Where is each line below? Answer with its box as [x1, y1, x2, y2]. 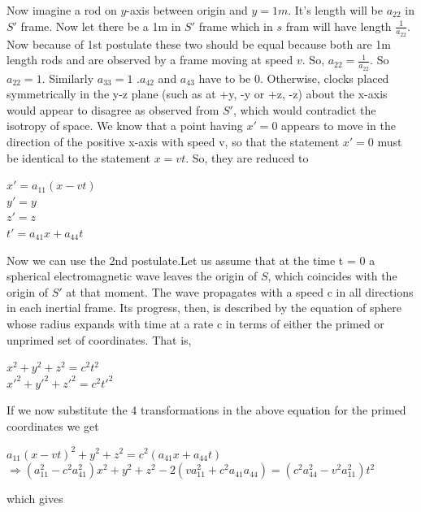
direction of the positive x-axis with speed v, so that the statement [7, 133, 340, 150]
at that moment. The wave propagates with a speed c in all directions [66, 283, 414, 300]
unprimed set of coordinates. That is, [7, 331, 192, 348]
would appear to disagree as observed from [7, 101, 219, 118]
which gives [7, 490, 63, 507]
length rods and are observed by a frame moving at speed [7, 51, 293, 68]
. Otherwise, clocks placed [259, 69, 389, 86]
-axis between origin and [126, 2, 248, 18]
